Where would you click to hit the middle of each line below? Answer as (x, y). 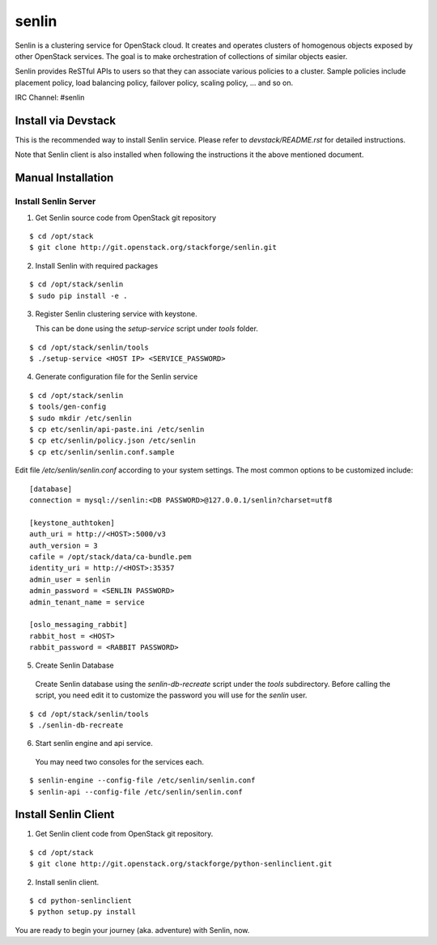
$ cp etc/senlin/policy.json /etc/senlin (112, 441)
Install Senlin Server (55, 201)
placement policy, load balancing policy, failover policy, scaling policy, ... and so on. (154, 83)
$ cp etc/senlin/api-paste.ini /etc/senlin (117, 430)
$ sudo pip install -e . (78, 296)
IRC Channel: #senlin (50, 98)
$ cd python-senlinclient (81, 901)
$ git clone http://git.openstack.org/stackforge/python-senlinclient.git (181, 864)
